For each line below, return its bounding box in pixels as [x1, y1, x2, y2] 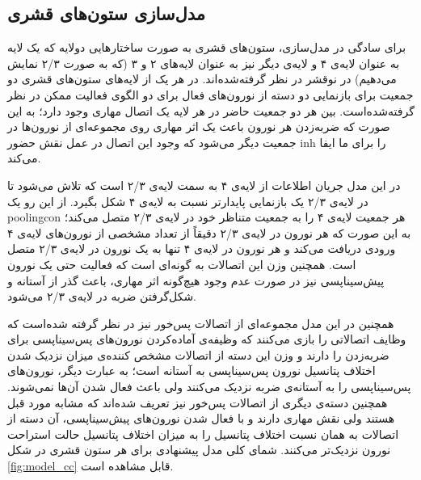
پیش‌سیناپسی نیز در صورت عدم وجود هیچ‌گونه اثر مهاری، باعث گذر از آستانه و [7, 272, 385, 288]
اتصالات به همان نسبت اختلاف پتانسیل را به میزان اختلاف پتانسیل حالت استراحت [7, 425, 399, 442]
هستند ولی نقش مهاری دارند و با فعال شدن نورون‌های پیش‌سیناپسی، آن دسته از [7, 410, 395, 427]
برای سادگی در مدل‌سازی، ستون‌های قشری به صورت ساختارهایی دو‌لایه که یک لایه [7, 39, 406, 56]
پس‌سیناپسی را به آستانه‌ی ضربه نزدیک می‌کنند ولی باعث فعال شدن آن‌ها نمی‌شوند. [7, 378, 411, 395]
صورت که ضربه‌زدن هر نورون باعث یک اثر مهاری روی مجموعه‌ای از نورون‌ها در [7, 118, 390, 135]
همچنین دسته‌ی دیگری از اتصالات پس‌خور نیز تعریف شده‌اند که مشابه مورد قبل [7, 394, 388, 411]
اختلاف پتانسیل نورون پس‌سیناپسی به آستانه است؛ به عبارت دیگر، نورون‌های [7, 362, 376, 379]
